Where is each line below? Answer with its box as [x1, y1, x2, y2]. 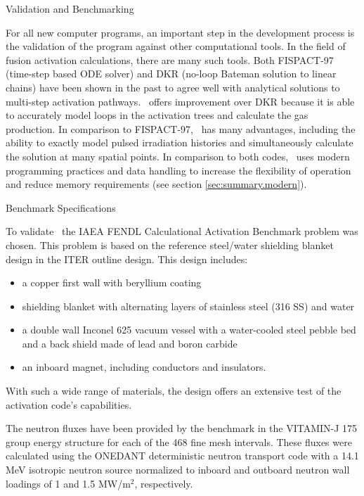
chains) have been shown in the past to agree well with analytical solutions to [6, 80, 340, 94]
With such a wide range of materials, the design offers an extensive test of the [6, 383, 342, 398]
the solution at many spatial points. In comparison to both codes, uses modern [6, 148, 350, 163]
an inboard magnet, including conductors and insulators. [22, 360, 266, 374]
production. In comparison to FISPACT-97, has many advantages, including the [6, 121, 356, 136]
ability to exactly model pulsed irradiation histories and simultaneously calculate [6, 135, 353, 150]
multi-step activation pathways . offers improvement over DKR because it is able [6, 94, 355, 108]
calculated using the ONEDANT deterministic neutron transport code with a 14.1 [6, 448, 359, 463]
